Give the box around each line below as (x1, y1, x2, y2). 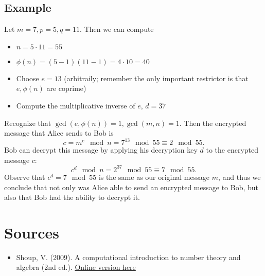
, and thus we (218, 171, 261, 182)
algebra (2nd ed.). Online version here (16, 262, 136, 272)
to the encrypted (206, 144, 259, 155)
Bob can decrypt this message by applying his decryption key (4, 144, 198, 155)
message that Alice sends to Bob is (4, 127, 114, 138)
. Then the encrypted (179, 117, 246, 128)
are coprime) (46, 83, 86, 94)
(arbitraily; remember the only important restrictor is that (64, 72, 249, 83)
